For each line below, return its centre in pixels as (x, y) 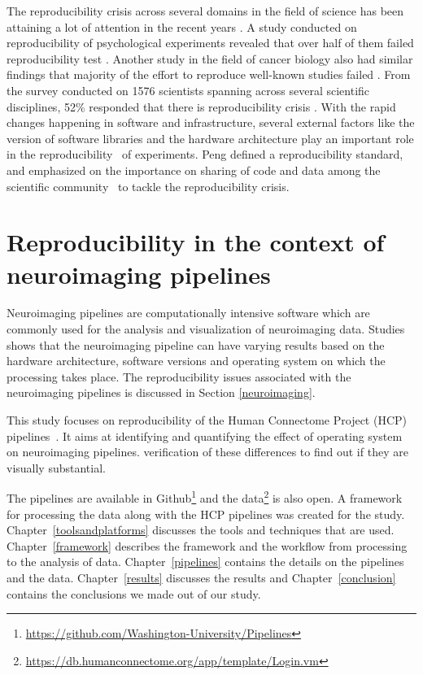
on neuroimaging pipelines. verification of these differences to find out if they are (207, 452)
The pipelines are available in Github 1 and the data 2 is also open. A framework (205, 497)
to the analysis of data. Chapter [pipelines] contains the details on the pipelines (205, 562)
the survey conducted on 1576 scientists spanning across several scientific (188, 90)
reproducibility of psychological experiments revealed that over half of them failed (210, 43)
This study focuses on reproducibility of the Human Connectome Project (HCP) (207, 420)
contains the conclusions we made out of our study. (134, 593)
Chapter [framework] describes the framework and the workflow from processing (207, 545)
